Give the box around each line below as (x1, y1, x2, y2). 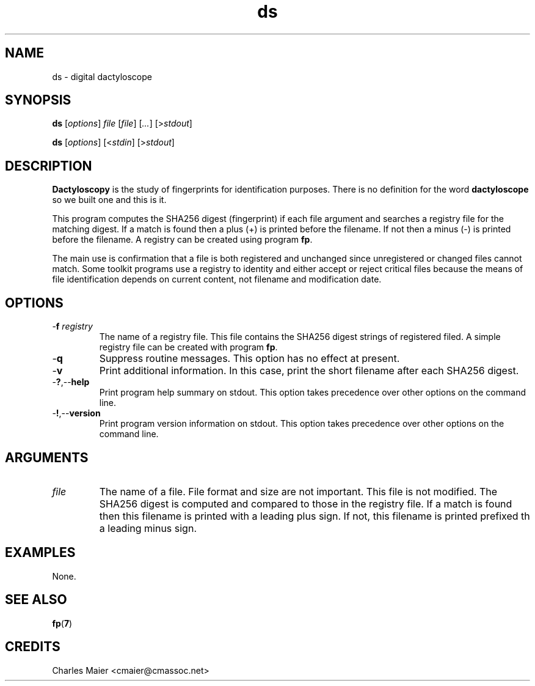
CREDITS (5, 639, 60, 655)
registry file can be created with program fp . (99, 342, 278, 353)
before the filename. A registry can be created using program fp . (52, 234, 313, 245)
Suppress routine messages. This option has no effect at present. (99, 352, 400, 365)
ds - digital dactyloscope (52, 71, 152, 82)
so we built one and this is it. (52, 194, 167, 205)
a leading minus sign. (99, 522, 197, 534)
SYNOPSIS (5, 92, 71, 108)
